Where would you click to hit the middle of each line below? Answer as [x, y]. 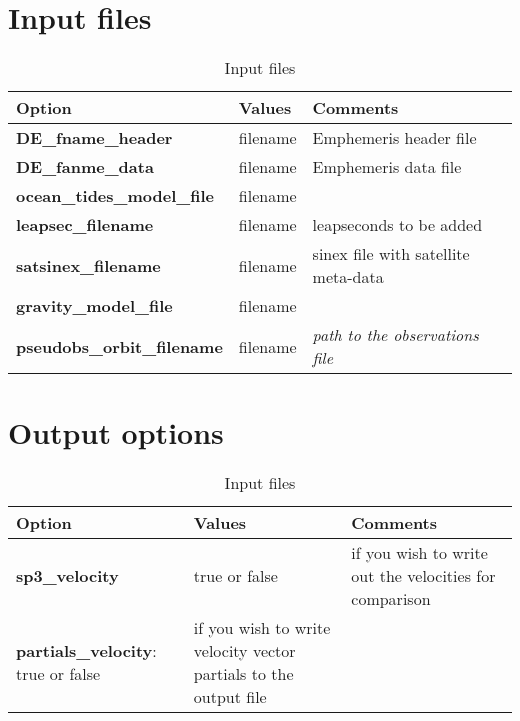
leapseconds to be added [397, 225]
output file [230, 697]
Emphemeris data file [387, 167]
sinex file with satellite [391, 254]
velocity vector [244, 651]
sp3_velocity [67, 576]
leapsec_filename [85, 225]
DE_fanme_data [85, 167]
